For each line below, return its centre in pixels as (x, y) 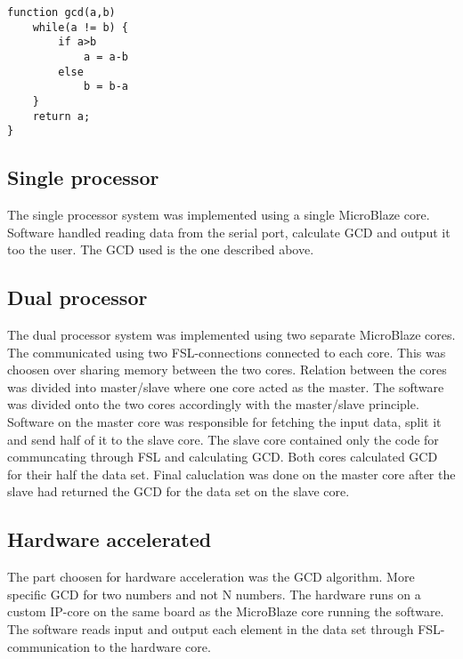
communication (49, 646)
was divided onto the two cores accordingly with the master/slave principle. (213, 404)
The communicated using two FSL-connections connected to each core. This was (227, 352)
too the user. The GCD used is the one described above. (161, 249)
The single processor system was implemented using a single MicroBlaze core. (219, 215)
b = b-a (106, 87)
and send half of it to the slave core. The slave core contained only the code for (223, 439)
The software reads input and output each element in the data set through (211, 629)
